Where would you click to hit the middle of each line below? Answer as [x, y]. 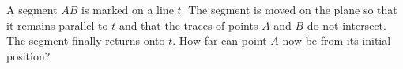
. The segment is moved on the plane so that [289, 9]
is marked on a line [128, 9]
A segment [32, 9]
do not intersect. [347, 25]
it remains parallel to [57, 25]
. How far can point [220, 40]
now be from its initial [337, 40]
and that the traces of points [188, 25]
